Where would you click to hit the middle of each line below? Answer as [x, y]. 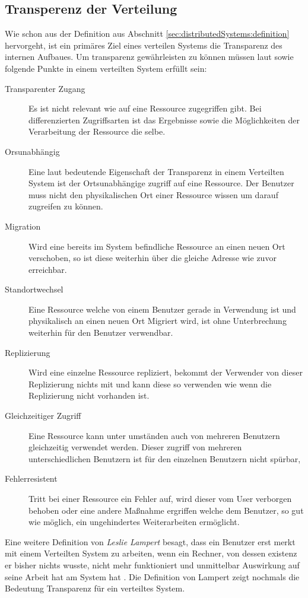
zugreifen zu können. [66, 206]
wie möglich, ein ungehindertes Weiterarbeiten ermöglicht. [134, 522]
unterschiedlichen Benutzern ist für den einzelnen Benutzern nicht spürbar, [165, 458]
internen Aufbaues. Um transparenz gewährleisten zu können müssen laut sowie [149, 57]
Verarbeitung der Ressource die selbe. [97, 131]
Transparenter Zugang [45, 88]
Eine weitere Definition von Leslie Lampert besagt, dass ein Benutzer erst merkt [150, 541]
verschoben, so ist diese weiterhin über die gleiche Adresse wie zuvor [153, 258]
